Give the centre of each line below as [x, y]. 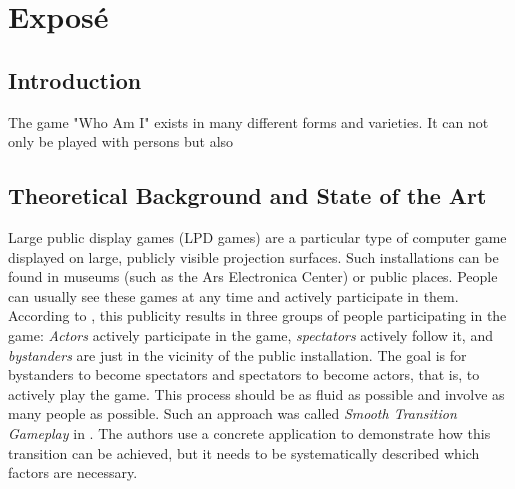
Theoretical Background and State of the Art [247, 195]
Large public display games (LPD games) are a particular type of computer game [257, 236]
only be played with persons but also [121, 141]
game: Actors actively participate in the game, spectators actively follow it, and [250, 334]
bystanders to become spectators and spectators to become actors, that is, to [244, 374]
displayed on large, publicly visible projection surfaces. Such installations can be [253, 256]
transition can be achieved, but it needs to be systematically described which [244, 452]
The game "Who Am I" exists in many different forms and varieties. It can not [248, 121]
